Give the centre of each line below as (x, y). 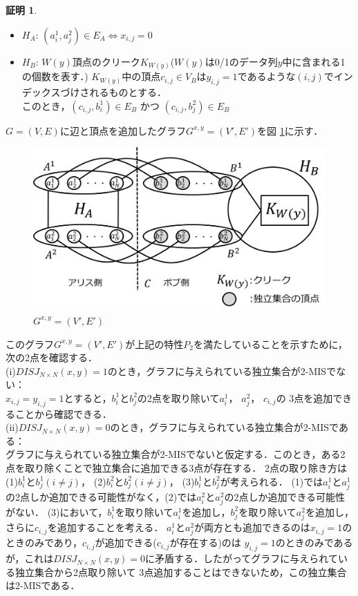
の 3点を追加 (304, 397)
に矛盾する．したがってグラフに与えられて (242, 558)
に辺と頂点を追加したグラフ (123, 130)
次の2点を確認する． (51, 357)
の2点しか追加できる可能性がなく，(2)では (101, 496)
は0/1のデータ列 (241, 61)
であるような (266, 76)
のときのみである (314, 542)
